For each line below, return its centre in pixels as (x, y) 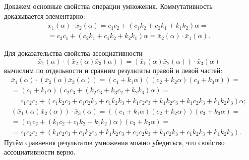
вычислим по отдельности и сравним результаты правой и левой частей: (113, 70)
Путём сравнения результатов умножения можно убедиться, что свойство (114, 142)
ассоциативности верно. (40, 152)
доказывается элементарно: (45, 16)
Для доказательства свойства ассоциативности (73, 53)
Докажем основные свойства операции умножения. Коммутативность (108, 6)
